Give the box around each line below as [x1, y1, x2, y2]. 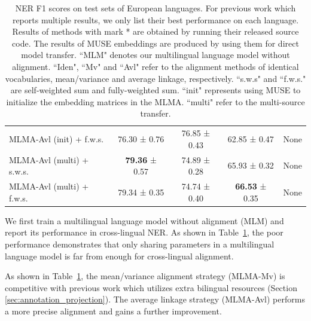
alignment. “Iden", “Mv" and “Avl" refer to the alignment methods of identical [12, 60, 299, 72]
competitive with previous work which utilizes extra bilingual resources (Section [5, 281, 297, 294]
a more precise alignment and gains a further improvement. [5, 304, 222, 317]
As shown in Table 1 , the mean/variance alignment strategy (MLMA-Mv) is [5, 270, 285, 282]
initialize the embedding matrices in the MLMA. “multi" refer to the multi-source [6, 95, 305, 108]
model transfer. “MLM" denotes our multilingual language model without [21, 48, 290, 61]
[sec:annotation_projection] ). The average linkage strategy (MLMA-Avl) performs [5, 293, 305, 305]
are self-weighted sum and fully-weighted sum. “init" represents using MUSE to [10, 84, 301, 96]
